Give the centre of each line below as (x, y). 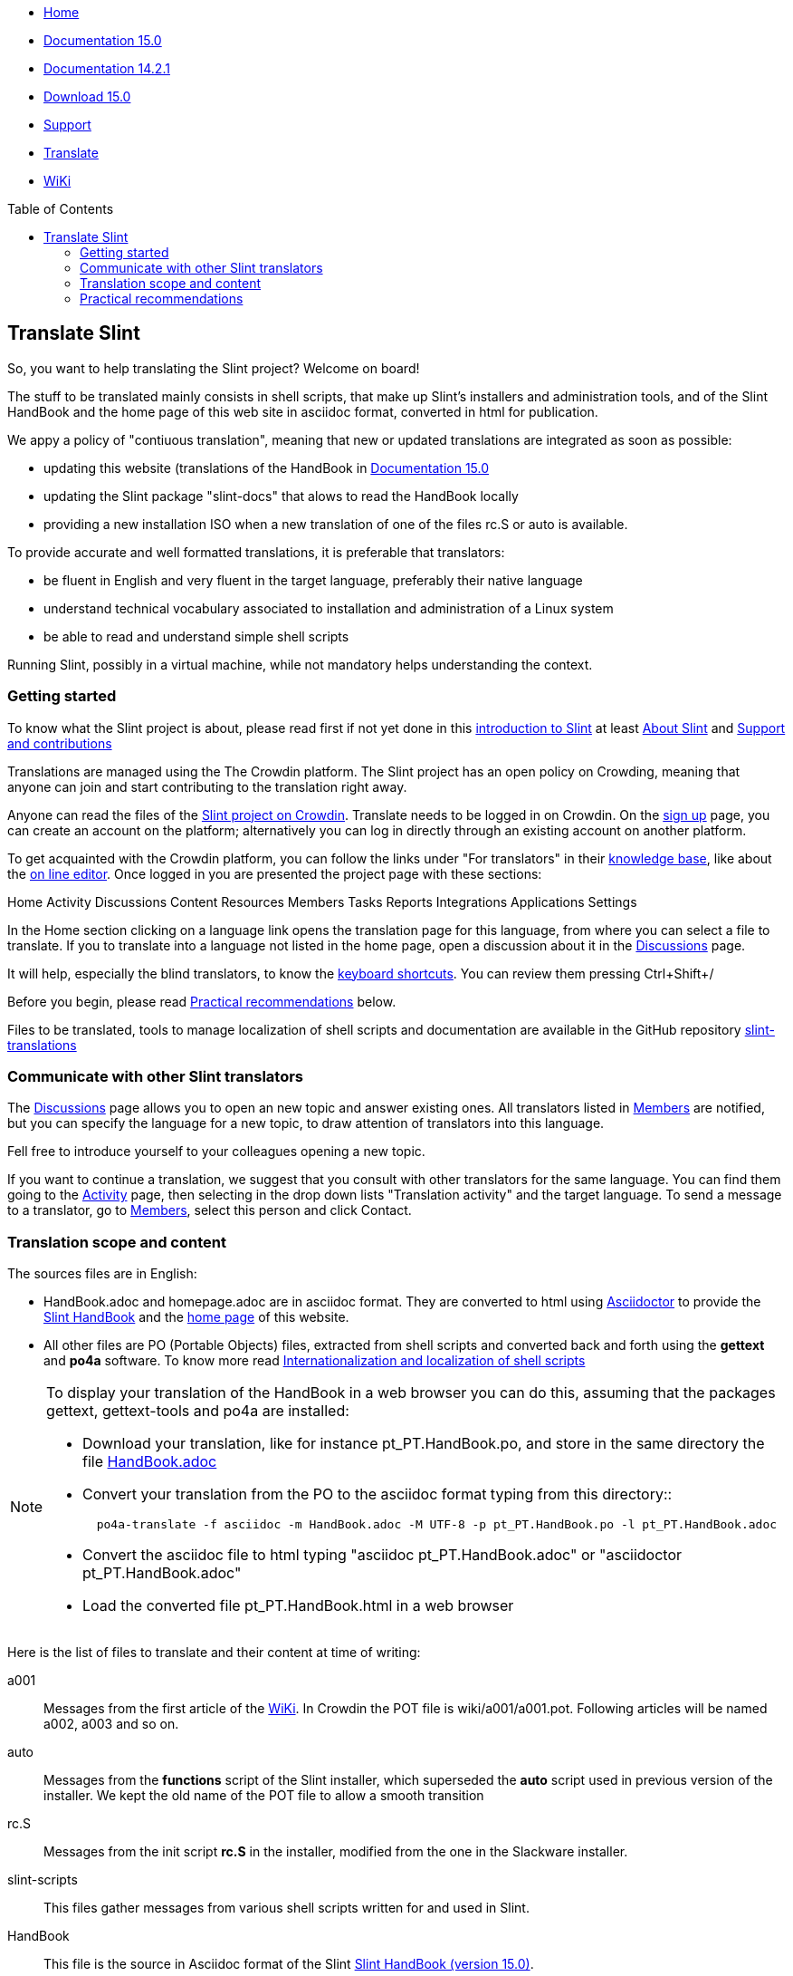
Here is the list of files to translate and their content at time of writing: (214, 1653)
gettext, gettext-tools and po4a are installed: (198, 1411)
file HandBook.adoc (150, 1462)
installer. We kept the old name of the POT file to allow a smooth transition (264, 1796)
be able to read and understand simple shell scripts (196, 636)
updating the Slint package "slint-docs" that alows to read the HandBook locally (281, 496)
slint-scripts (43, 1880)
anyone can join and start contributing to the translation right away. (207, 786)
